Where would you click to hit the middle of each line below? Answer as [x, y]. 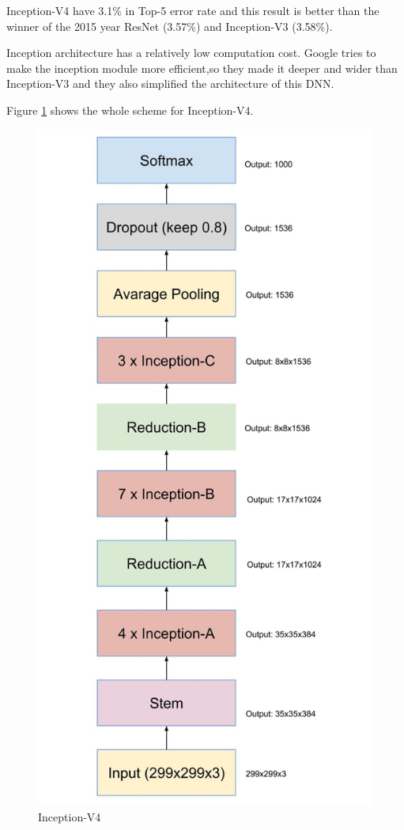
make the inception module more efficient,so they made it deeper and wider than [202, 68]
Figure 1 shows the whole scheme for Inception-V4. [130, 110]
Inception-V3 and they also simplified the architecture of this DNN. [170, 83]
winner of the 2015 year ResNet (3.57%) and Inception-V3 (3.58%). [170, 26]
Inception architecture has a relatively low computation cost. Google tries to [191, 53]
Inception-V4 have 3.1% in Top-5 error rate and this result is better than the [193, 10]
